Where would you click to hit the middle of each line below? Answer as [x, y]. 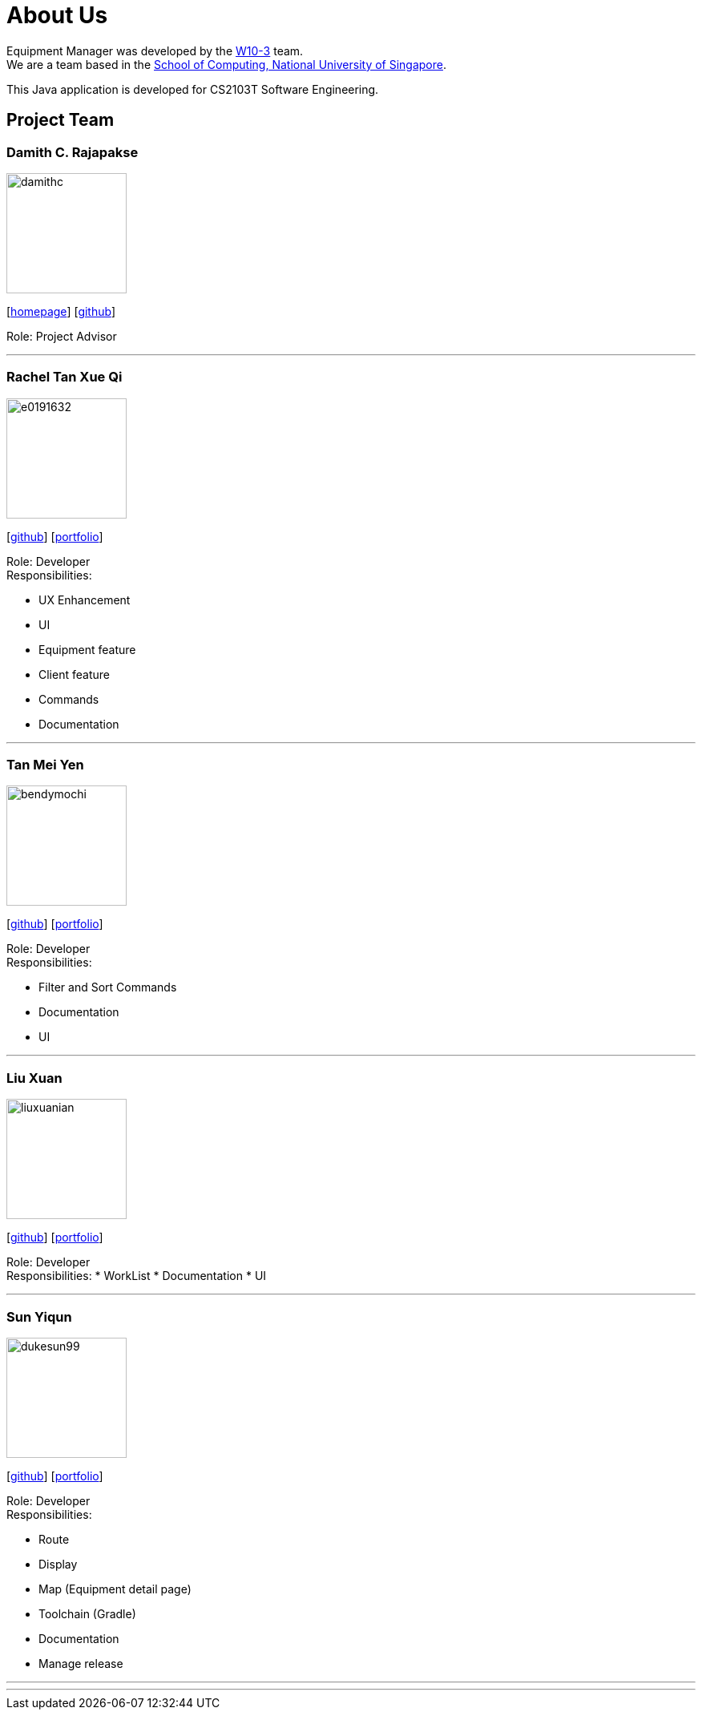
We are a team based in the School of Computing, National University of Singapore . [227, 64]
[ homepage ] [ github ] [61, 311]
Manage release [81, 1663]
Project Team [61, 120]
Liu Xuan [34, 1078]
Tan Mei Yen [45, 765]
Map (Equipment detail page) [115, 1589]
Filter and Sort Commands [108, 987]
